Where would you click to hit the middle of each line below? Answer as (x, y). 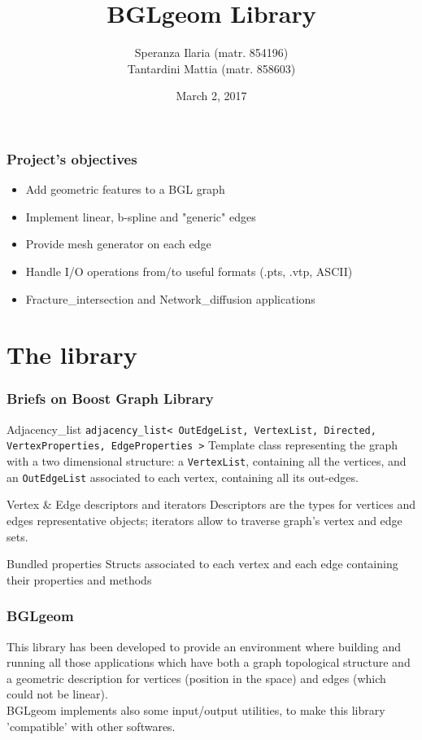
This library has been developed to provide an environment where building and (204, 646)
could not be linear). (57, 694)
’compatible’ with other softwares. (91, 726)
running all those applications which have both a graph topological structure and (209, 662)
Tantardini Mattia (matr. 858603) (211, 68)
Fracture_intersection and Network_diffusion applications (170, 298)
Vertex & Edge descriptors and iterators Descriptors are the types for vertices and (211, 504)
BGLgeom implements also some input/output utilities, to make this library (196, 709)
